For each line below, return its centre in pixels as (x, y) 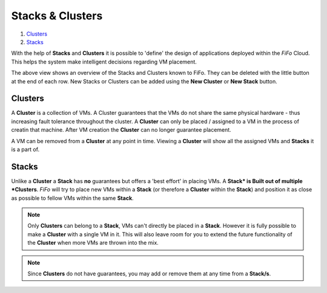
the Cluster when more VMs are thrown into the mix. (93, 243)
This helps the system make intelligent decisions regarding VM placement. (104, 62)
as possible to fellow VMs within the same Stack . (72, 198)
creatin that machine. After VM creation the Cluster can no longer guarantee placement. (121, 130)
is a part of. (25, 149)
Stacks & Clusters (57, 16)
